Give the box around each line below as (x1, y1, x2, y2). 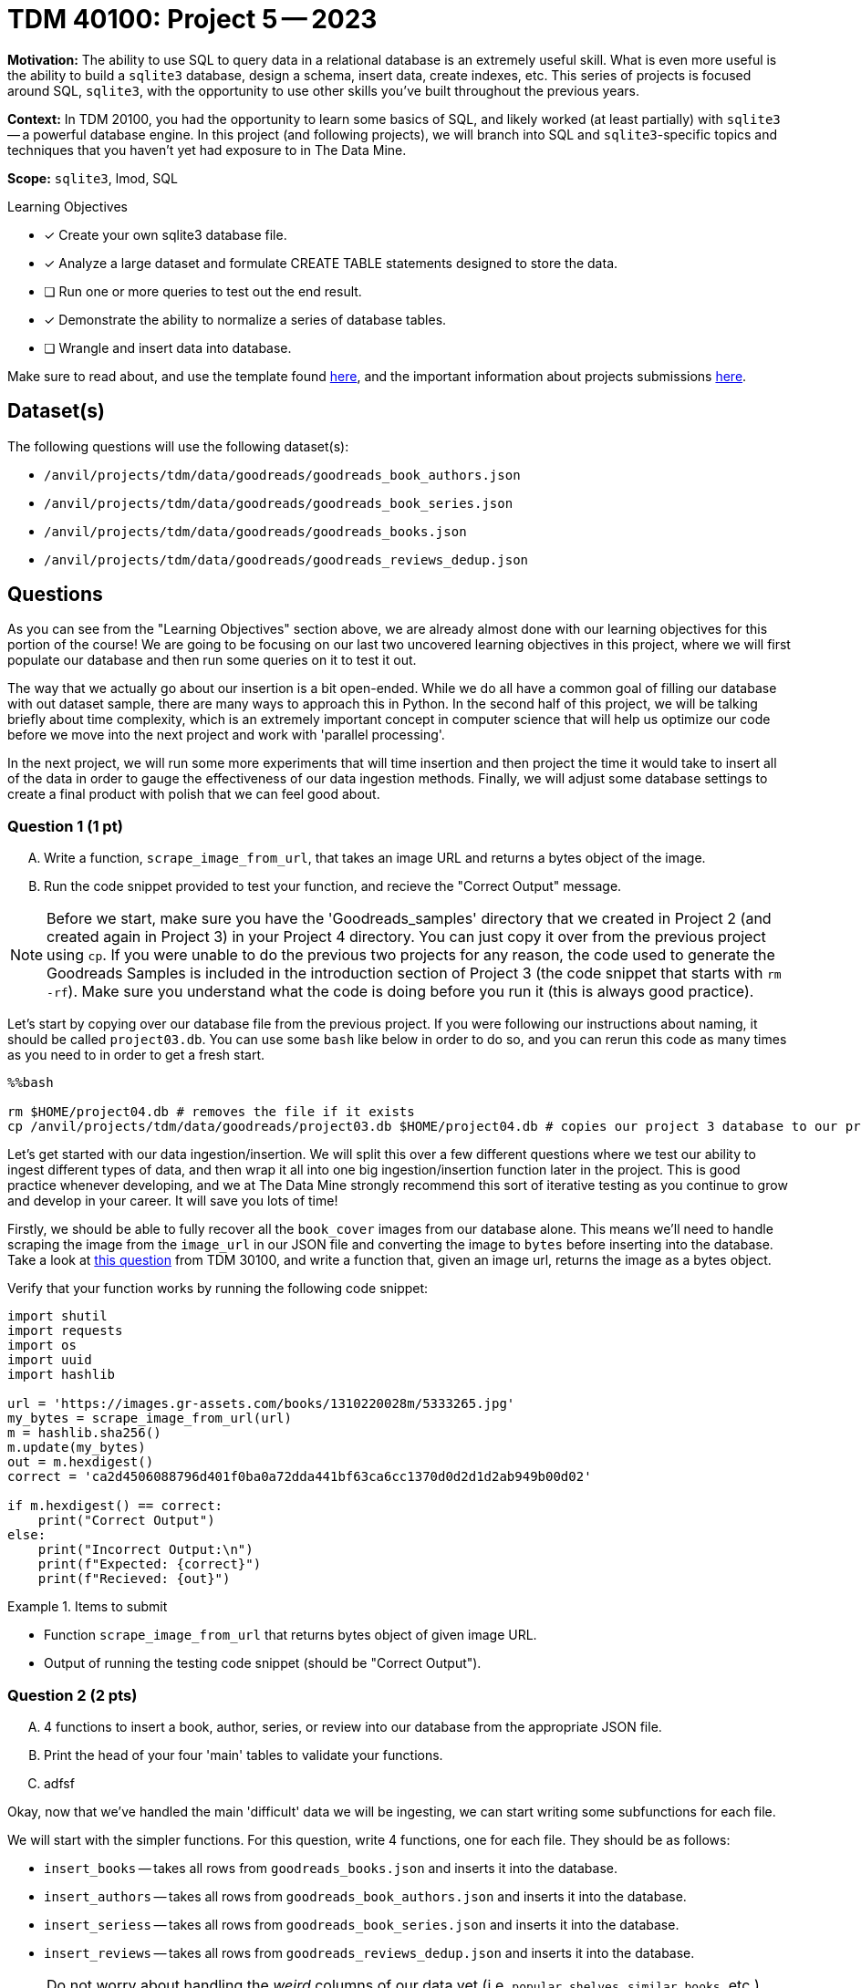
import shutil (7, 1309, 108, 1324)
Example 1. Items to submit (7, 1599, 168, 1615)
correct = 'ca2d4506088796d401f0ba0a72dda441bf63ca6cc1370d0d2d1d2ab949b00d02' (7, 1469, 592, 1485)
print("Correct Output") (37, 1513, 215, 1528)
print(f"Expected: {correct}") (37, 1557, 262, 1572)
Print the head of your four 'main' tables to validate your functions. (44, 1746, 443, 1763)
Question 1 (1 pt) (7, 816, 123, 835)
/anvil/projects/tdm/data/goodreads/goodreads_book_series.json (44, 495, 513, 511)
